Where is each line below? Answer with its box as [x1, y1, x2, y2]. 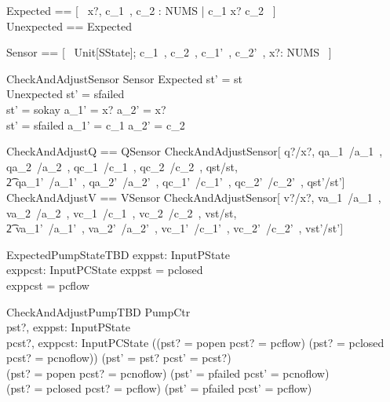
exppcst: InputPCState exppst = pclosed [6, 261, 203, 278]
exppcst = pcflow [6, 276, 89, 293]
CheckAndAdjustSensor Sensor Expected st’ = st [6, 70, 242, 86]
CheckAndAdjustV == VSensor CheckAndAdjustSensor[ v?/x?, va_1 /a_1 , [6, 188, 381, 205]
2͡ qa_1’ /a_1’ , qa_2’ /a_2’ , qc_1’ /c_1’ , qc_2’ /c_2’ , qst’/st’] [6, 174, 345, 190]
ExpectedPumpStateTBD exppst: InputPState [6, 246, 230, 262]
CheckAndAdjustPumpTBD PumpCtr [6, 303, 191, 320]
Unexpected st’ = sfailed [6, 86, 125, 102]
